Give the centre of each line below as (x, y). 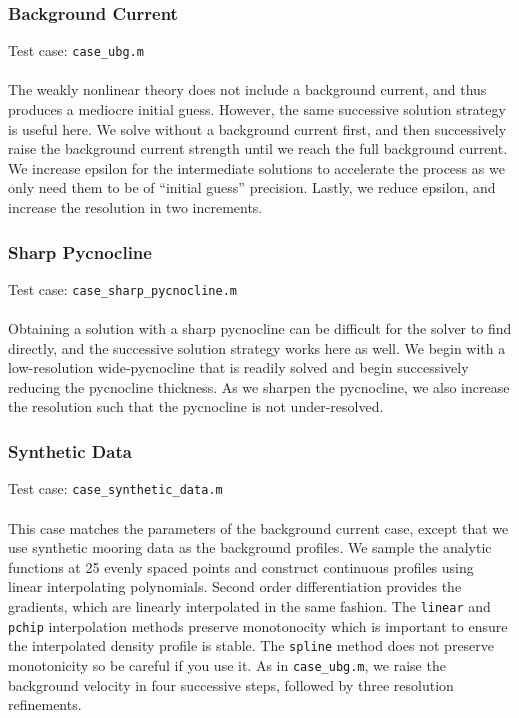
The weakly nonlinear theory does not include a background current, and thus (247, 89)
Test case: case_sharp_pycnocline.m (122, 288)
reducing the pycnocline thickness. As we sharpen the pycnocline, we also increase (259, 386)
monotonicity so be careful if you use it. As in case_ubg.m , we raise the (227, 664)
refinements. (45, 704)
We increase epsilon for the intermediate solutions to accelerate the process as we (256, 167)
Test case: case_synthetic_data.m (115, 488)
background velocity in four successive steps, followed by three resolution (231, 684)
